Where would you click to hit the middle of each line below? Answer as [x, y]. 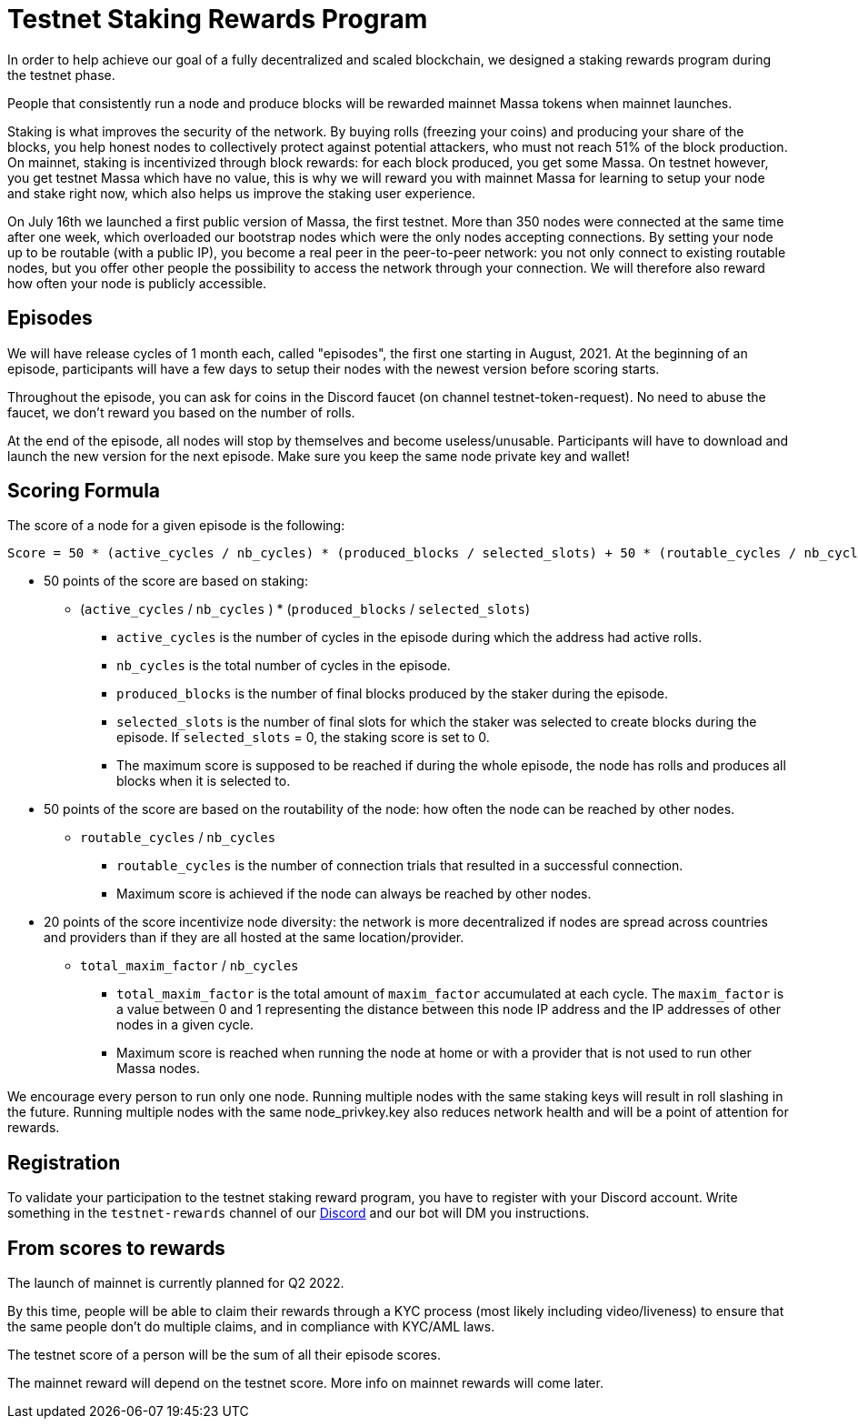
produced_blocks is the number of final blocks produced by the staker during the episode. [393, 694]
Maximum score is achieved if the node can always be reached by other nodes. [354, 894]
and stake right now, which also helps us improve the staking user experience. [242, 193]
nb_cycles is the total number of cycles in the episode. [284, 666]
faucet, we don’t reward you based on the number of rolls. [181, 412]
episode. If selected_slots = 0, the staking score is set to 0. [303, 738]
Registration [64, 1162]
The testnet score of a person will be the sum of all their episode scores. [224, 1355]
